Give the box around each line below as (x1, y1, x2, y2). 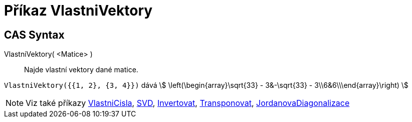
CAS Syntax (4, 28, 65, 41)
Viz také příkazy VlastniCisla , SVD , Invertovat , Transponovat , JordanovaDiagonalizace (26, 98, 350, 108)
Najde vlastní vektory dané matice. (24, 65, 138, 74)
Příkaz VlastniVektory (4, 2, 153, 19)
